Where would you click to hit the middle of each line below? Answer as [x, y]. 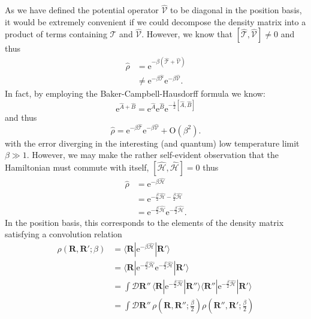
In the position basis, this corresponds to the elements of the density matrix [144, 222]
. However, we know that [187, 34]
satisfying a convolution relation [64, 234]
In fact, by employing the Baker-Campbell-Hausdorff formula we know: [135, 93]
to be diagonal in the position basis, [236, 10]
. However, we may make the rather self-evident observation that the [153, 155]
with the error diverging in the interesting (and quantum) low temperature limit [152, 143]
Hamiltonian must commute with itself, [77, 167]
